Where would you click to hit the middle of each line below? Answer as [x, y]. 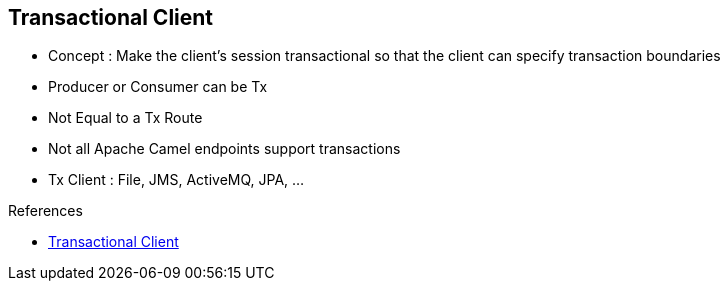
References [45, 211]
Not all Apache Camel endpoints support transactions [224, 149]
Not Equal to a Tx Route [125, 118]
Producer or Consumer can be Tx [158, 87]
